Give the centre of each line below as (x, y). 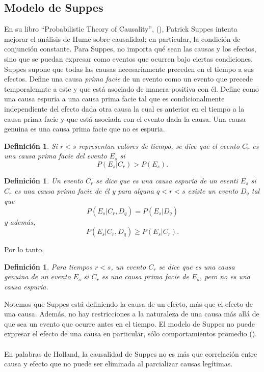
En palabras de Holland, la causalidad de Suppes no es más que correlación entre (131, 353)
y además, (20, 221)
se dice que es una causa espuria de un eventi (167, 180)
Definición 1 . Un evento (44, 180)
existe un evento (213, 190)
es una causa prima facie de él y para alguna (84, 190)
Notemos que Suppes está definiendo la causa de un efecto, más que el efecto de (128, 303)
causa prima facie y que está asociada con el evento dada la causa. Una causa (125, 118)
